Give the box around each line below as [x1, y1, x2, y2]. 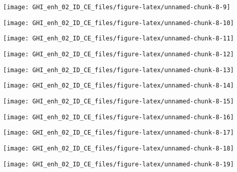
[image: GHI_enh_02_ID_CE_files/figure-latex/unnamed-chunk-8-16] [3, 113, 234, 121]
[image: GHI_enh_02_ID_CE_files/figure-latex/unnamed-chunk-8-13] [3, 66, 234, 74]
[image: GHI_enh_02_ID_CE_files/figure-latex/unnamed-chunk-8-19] [3, 160, 234, 168]
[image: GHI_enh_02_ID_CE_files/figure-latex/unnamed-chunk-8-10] [3, 19, 234, 27]
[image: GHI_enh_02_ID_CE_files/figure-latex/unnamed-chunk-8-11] [3, 35, 234, 42]
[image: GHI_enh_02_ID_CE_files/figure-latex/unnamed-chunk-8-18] [3, 144, 234, 152]
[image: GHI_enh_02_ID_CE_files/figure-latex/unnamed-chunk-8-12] [3, 50, 234, 58]
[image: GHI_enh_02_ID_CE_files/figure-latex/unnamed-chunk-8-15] [3, 97, 234, 105]
